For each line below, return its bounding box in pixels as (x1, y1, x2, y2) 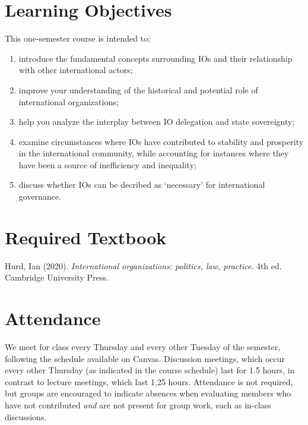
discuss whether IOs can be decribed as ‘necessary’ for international (18, 178, 265, 191)
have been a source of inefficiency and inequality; (18, 158, 196, 171)
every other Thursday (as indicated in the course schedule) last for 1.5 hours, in (5, 364, 295, 376)
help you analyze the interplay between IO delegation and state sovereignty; (18, 115, 295, 128)
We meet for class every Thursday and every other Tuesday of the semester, (5, 341, 281, 353)
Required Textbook (5, 225, 167, 249)
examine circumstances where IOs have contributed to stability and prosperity (18, 135, 304, 147)
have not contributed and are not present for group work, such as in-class (5, 399, 271, 411)
